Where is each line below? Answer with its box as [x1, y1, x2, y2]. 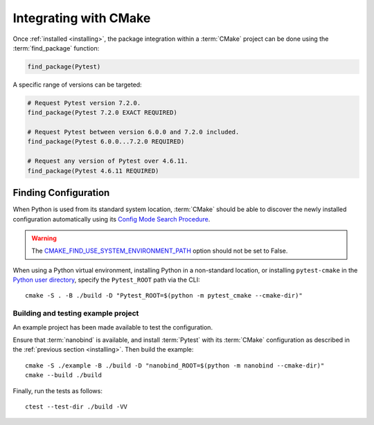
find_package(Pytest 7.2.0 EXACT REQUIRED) [27, 109, 178, 117]
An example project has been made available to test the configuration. [12, 323, 213, 332]
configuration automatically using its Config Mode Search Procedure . [12, 215, 211, 223]
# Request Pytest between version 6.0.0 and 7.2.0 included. [27, 128, 240, 136]
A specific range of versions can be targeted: [12, 80, 142, 89]
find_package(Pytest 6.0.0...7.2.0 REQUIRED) [27, 138, 185, 145]
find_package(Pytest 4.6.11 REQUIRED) [27, 167, 159, 174]
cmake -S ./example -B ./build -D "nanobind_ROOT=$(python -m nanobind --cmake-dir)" [25, 361, 325, 370]
